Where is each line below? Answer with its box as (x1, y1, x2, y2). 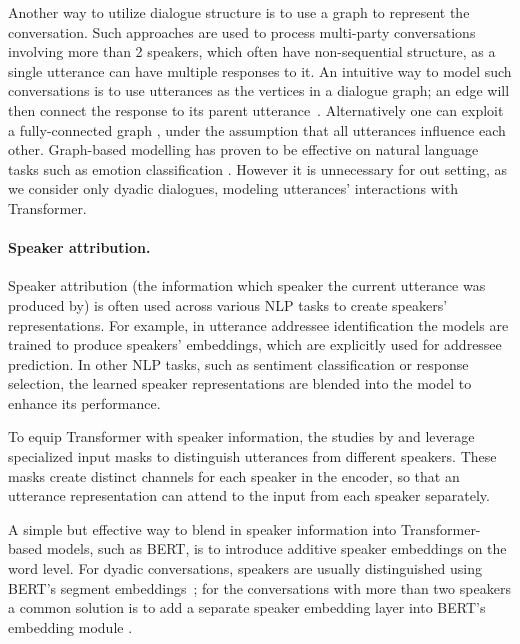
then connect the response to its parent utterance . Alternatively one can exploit (8, 99, 504, 120)
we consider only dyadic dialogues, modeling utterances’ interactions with (8, 178, 458, 199)
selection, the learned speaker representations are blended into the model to (8, 373, 472, 394)
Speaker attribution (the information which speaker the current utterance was (8, 275, 486, 296)
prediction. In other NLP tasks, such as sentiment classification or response (8, 353, 469, 374)
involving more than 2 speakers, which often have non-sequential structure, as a (8, 41, 496, 62)
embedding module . (8, 616, 133, 637)
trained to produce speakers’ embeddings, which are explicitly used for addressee (8, 334, 502, 355)
